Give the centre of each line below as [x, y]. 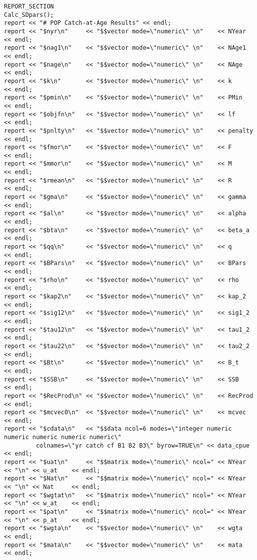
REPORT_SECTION [29, 6]
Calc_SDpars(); [29, 15]
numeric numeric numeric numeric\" [63, 437]
